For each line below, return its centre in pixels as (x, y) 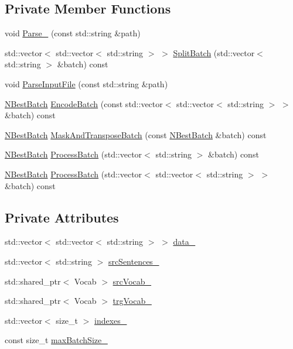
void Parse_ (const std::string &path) (73, 33)
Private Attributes (62, 217)
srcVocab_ (132, 281)
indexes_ (111, 320)
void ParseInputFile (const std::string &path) (86, 83)
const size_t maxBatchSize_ (56, 340)
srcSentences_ (134, 261)
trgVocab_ (132, 301)
